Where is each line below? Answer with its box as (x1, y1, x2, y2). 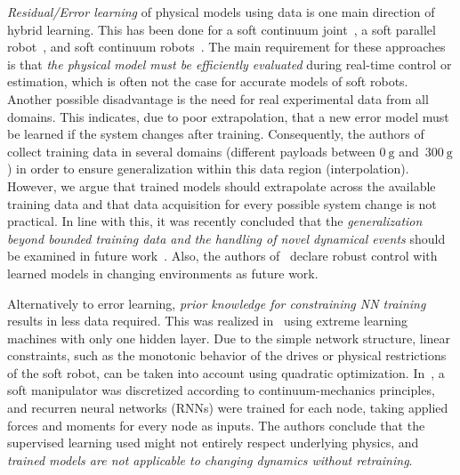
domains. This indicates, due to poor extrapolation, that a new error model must (7, 107, 449, 125)
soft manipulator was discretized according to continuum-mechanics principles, (7, 381, 435, 399)
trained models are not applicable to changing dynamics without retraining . (7, 450, 413, 469)
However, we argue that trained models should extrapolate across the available (7, 176, 436, 195)
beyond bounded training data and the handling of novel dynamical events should (7, 229, 446, 247)
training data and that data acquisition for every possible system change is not (7, 194, 437, 213)
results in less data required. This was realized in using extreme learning (7, 311, 408, 330)
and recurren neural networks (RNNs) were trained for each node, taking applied (7, 399, 448, 417)
